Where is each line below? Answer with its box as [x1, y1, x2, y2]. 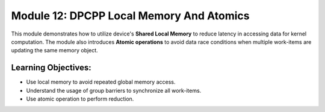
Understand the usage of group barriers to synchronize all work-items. [26, 87, 202, 94]
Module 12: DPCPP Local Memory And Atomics [11, 9, 250, 22]
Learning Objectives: [11, 63, 91, 73]
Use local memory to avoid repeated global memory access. [26, 78, 176, 86]
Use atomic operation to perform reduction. [26, 95, 134, 102]
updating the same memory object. [11, 47, 99, 54]
